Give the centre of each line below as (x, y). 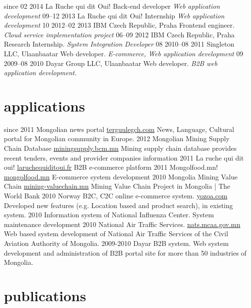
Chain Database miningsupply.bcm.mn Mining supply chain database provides (120, 148)
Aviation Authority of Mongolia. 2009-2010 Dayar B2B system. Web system (116, 243)
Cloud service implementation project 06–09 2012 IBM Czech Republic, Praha (119, 34)
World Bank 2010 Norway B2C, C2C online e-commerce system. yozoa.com (116, 196)
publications (45, 295)
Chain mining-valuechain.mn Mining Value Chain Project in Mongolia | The (117, 186)
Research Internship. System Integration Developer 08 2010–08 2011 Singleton (119, 44)
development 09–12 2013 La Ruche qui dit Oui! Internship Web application (114, 15)
